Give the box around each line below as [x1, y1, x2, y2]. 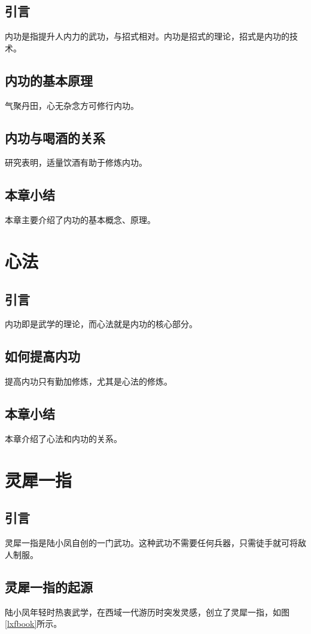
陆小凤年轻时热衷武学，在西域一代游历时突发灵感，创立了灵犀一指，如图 [5, 605, 289, 618]
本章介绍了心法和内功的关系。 [5, 432, 122, 444]
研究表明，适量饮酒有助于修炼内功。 [5, 156, 147, 169]
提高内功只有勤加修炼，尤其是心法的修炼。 [5, 375, 172, 388]
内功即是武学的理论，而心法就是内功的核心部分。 [5, 318, 197, 330]
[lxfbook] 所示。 [5, 617, 62, 630]
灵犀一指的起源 [5, 577, 93, 596]
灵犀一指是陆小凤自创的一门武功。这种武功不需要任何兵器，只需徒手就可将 [5, 537, 298, 549]
